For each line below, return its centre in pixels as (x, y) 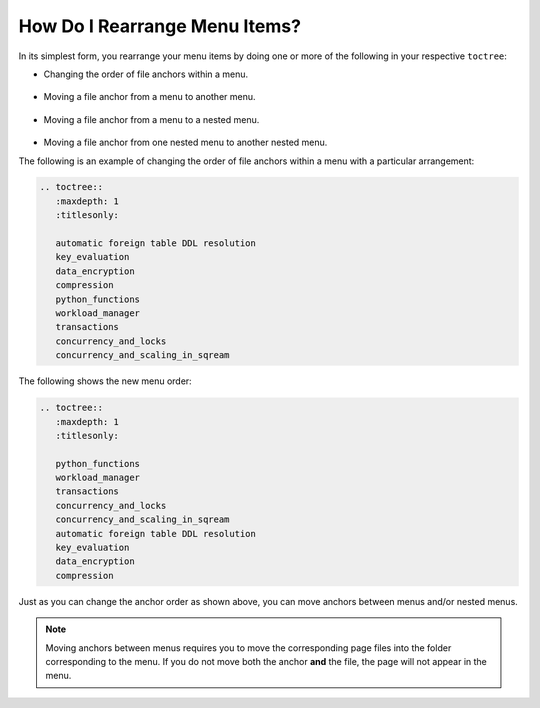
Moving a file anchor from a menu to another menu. (149, 97)
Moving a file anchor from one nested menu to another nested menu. (185, 142)
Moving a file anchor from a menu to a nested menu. (151, 119)
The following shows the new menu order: (105, 381)
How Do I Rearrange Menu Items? (160, 26)
